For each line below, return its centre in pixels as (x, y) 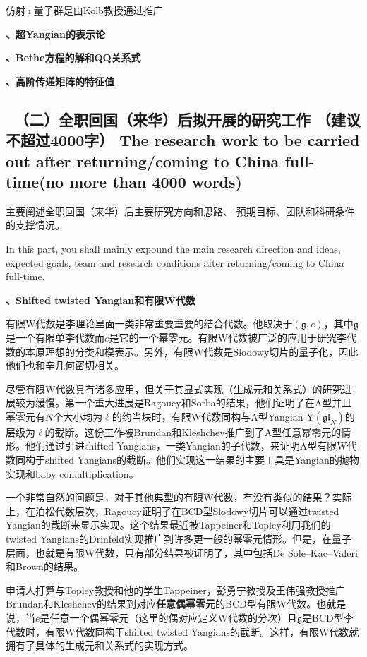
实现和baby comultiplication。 (72, 473)
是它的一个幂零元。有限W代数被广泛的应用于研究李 (228, 337)
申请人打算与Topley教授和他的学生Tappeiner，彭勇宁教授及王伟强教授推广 (175, 590)
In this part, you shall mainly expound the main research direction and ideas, (173, 248)
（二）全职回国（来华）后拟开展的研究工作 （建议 (188, 119)
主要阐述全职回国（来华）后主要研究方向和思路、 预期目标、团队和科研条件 (180, 211)
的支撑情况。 (35, 225)
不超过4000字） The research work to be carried (183, 140)
